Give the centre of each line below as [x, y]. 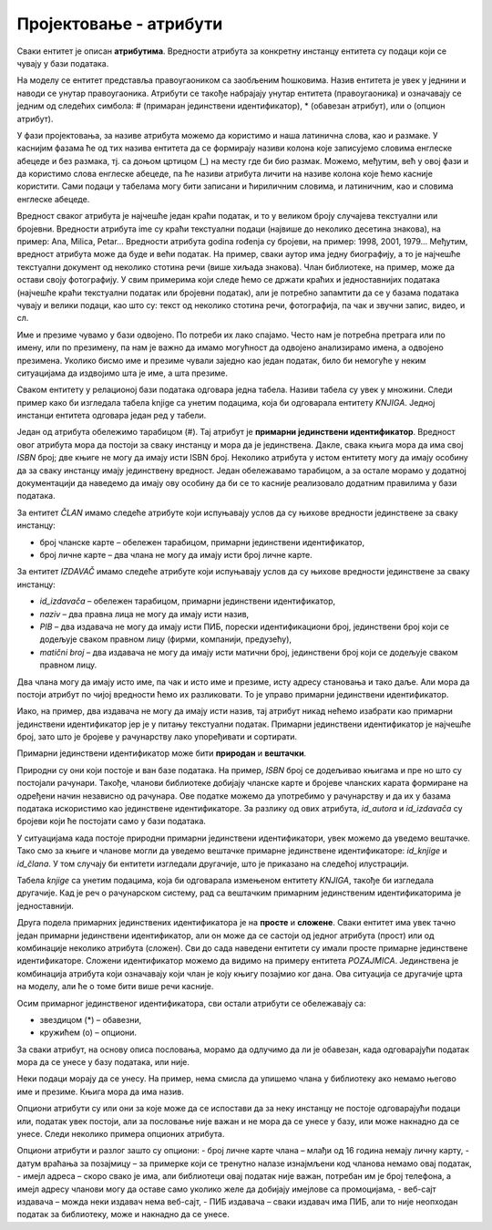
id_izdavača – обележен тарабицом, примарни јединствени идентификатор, [188, 601]
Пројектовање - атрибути [120, 24]
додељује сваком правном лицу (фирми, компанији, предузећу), [165, 639]
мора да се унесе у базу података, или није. [103, 1062]
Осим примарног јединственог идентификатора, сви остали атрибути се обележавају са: [191, 1003]
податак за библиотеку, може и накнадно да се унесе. [123, 1214]
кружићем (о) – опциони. [88, 1033]
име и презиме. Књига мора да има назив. [100, 1091]
